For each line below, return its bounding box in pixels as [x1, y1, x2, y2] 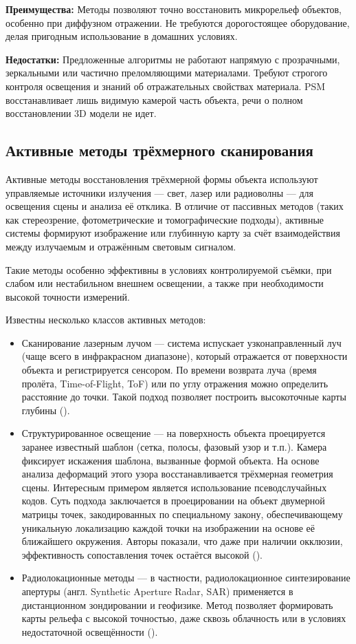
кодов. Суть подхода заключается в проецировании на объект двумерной [21, 493, 325, 508]
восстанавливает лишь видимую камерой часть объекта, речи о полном [5, 92, 303, 107]
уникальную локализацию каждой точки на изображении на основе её [21, 520, 315, 535]
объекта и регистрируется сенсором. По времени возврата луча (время [21, 363, 317, 377]
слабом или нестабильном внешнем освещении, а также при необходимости [5, 276, 324, 290]
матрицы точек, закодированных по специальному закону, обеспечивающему [21, 507, 343, 522]
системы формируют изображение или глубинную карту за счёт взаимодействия [5, 226, 340, 240]
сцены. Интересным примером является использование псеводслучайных [21, 480, 327, 494]
